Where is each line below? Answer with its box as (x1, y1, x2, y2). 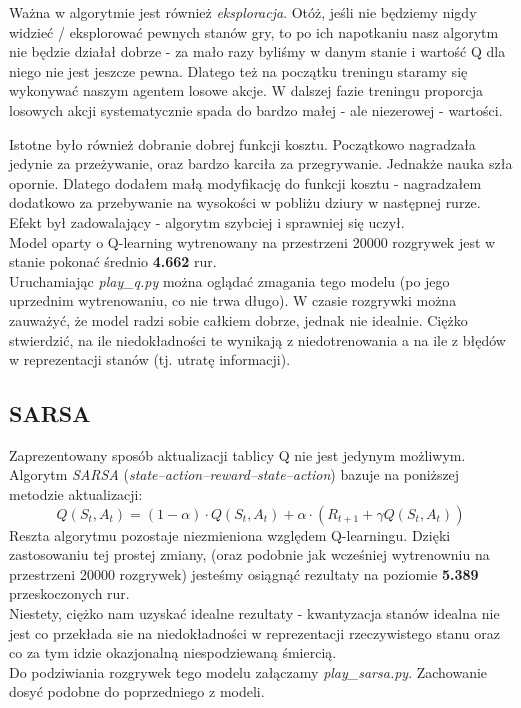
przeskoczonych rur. (9, 583, 130, 604)
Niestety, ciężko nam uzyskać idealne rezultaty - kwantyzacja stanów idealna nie (9, 603, 500, 624)
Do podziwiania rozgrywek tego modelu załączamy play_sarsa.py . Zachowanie (9, 661, 488, 682)
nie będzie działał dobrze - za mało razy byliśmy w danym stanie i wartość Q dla (9, 41, 506, 62)
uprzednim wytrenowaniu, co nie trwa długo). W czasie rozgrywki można (9, 290, 457, 311)
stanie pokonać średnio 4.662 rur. (9, 251, 217, 272)
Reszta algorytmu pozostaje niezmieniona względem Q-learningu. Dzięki (9, 524, 451, 545)
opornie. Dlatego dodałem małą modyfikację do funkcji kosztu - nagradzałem (9, 172, 482, 193)
